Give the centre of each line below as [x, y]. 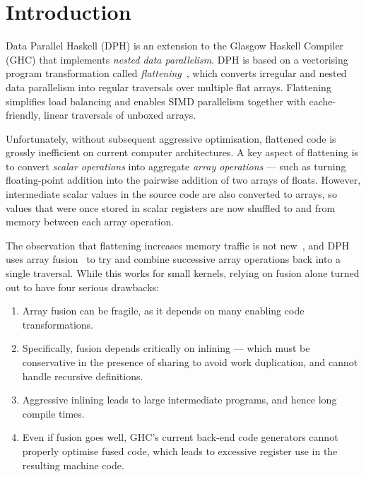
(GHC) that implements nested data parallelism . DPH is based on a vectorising [177, 59]
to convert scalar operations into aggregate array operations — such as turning [176, 166]
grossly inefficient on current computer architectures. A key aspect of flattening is [182, 152]
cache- [323, 101]
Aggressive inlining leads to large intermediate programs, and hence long [179, 400]
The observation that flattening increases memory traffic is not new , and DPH [178, 245]
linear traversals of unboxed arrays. [120, 115]
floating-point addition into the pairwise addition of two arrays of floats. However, [183, 180]
